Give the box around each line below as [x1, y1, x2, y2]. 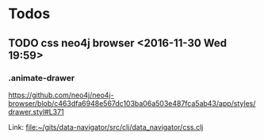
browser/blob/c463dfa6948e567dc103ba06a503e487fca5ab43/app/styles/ [8, 98, 256, 108]
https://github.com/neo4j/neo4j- [8, 90, 114, 100]
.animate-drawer [8, 72, 75, 83]
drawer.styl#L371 [8, 107, 65, 116]
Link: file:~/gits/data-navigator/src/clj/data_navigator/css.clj [8, 122, 204, 131]
